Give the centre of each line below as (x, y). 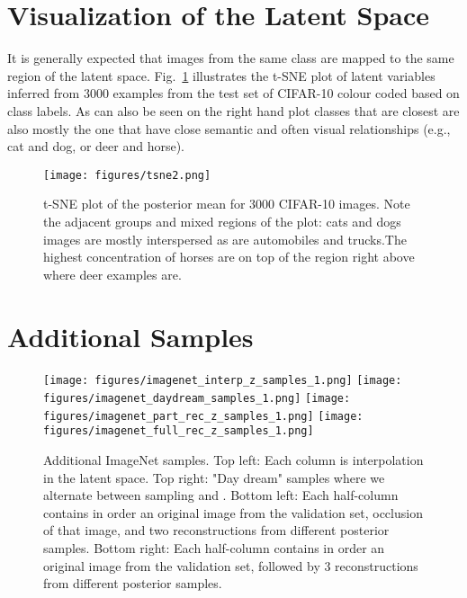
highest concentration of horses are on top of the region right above (229, 257)
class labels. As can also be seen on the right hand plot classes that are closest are (233, 110)
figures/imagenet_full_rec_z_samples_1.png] (179, 431)
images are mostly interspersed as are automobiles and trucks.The (225, 239)
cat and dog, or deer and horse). (96, 146)
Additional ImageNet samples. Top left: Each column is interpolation (233, 460)
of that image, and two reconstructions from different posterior (216, 530)
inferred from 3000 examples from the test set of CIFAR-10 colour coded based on (233, 93)
